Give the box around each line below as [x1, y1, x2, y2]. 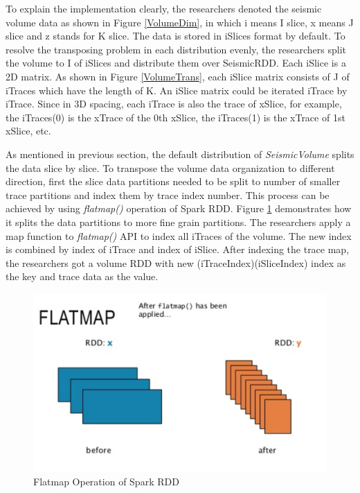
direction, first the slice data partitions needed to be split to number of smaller [6, 174, 341, 189]
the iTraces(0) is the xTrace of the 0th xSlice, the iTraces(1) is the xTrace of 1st [6, 110, 345, 124]
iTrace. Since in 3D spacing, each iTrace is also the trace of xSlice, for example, [6, 96, 342, 111]
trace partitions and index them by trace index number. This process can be [6, 187, 330, 202]
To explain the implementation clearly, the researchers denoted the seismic [6, 1, 322, 15]
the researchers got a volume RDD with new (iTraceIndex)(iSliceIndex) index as [6, 255, 346, 270]
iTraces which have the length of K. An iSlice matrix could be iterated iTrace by [6, 83, 348, 97]
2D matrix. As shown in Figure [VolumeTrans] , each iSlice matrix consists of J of [6, 69, 350, 83]
